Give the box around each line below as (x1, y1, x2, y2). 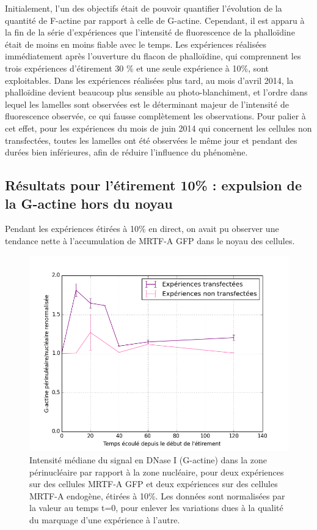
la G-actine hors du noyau (5, 193, 173, 212)
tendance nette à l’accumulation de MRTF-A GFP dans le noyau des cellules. (5, 234, 295, 247)
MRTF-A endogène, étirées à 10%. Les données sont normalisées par (29, 489, 285, 502)
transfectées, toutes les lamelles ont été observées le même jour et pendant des (5, 133, 297, 146)
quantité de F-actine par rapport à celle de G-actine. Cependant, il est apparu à (5, 13, 305, 26)
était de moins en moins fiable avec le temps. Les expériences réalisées (5, 37, 267, 50)
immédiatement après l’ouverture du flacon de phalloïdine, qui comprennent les (5, 50, 301, 62)
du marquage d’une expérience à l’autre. (29, 513, 180, 526)
